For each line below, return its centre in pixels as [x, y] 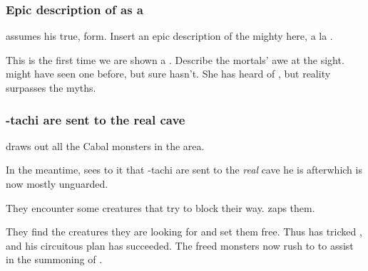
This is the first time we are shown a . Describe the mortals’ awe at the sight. [175, 59]
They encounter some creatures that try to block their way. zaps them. [160, 207]
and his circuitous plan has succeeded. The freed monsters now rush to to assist [180, 245]
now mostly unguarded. [57, 184]
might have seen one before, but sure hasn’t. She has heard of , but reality [168, 74]
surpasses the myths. [51, 87]
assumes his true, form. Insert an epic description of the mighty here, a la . [169, 36]
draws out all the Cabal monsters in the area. [105, 145]
